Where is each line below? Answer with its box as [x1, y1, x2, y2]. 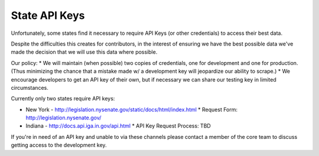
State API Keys [11, 9, 85, 22]
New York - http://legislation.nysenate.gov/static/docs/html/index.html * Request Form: [25, 106, 238, 113]
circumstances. [11, 84, 48, 91]
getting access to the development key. [11, 142, 107, 149]
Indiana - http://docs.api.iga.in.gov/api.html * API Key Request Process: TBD [25, 122, 211, 129]
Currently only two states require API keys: [11, 95, 115, 102]
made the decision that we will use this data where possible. [11, 48, 158, 56]
